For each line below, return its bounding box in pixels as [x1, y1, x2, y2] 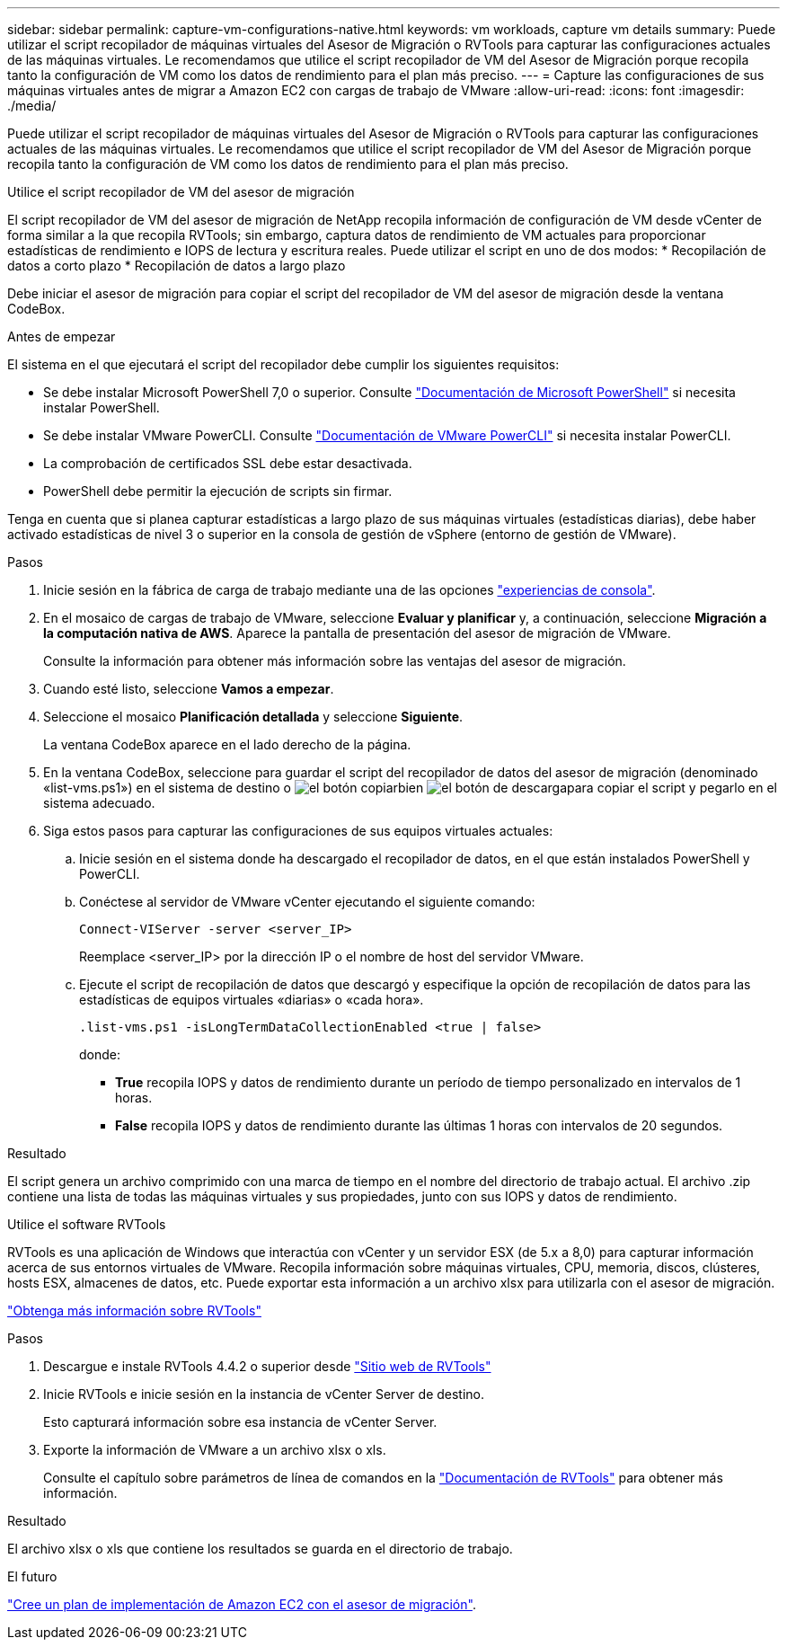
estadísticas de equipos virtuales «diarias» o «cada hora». [79, 992, 424, 1007]
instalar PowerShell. [43, 400, 160, 415]
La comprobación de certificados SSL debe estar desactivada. [43, 456, 412, 471]
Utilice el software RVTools [7, 1217, 166, 1232]
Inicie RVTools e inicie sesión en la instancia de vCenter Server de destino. [43, 1386, 485, 1402]
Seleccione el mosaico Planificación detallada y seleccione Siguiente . [43, 709, 464, 724]
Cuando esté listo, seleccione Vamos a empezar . [43, 681, 334, 696]
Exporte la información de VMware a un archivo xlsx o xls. [43, 1442, 386, 1457]
